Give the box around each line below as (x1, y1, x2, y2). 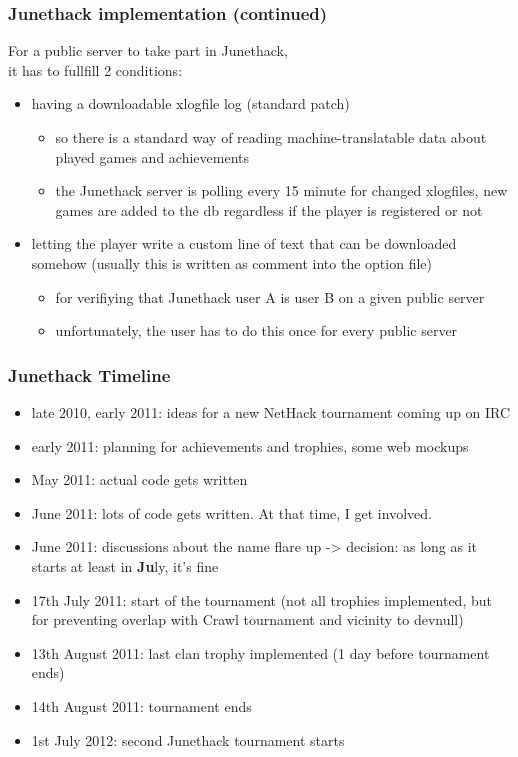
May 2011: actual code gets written (31, 469, 248, 490)
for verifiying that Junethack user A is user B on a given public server (55, 286, 485, 307)
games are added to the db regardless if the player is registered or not (55, 199, 483, 220)
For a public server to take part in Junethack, (8, 40, 288, 61)
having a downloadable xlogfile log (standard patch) (31, 93, 350, 114)
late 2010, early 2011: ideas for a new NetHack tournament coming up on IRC (31, 401, 511, 422)
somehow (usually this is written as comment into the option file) (31, 252, 432, 273)
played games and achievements (55, 146, 249, 167)
